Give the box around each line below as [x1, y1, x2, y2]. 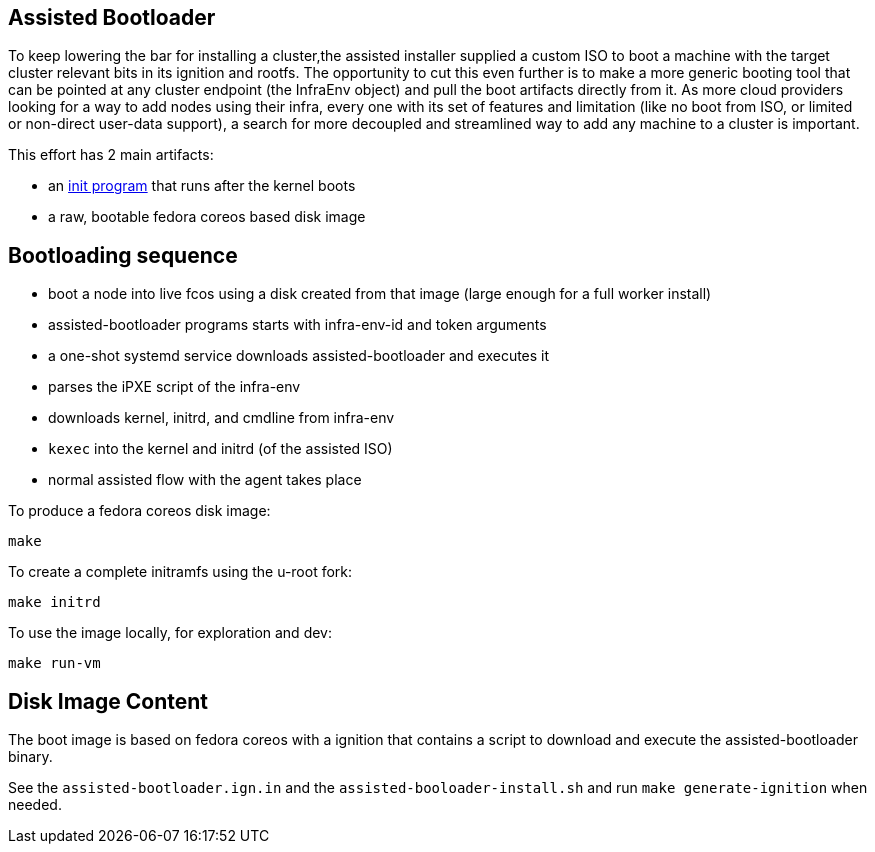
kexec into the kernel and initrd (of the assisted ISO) [48, 440, 393, 458]
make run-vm [8, 655, 101, 672]
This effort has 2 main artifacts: [8, 146, 214, 164]
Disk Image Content [8, 688, 209, 714]
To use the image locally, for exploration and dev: [8, 624, 332, 642]
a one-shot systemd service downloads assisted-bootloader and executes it [48, 347, 550, 365]
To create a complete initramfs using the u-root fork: [8, 563, 353, 581]
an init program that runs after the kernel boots [48, 177, 356, 195]
